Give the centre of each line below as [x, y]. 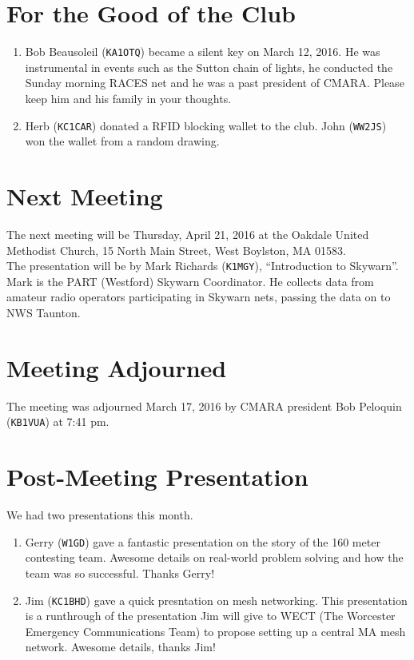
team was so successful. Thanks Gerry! [120, 573]
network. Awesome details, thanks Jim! [120, 647]
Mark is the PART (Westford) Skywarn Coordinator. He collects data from [190, 281]
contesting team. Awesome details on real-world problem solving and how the [214, 557]
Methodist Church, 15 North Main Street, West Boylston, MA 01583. [176, 250]
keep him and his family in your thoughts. [128, 98]
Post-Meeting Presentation [157, 477]
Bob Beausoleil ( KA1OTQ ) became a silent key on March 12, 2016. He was [203, 52]
